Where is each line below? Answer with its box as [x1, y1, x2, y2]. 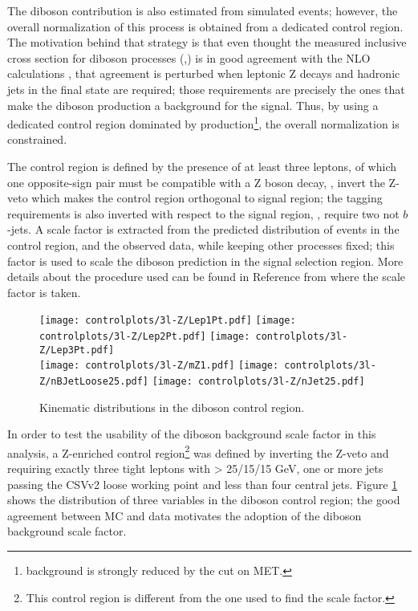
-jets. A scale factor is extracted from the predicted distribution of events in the [7, 221, 400, 238]
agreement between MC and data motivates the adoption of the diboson [7, 507, 362, 523]
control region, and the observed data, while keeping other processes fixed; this [7, 236, 395, 253]
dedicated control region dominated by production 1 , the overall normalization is [7, 113, 400, 132]
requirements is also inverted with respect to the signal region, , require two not [7, 205, 400, 222]
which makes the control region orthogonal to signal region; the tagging [31, 189, 383, 206]
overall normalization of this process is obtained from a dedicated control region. [7, 18, 404, 35]
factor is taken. [7, 283, 81, 300]
